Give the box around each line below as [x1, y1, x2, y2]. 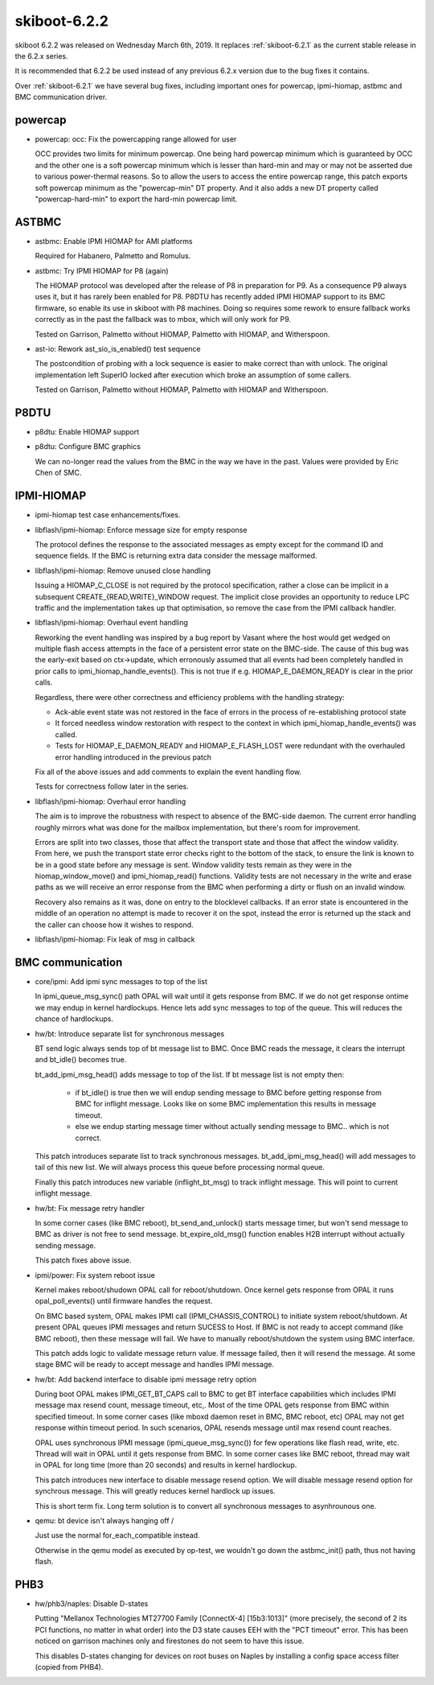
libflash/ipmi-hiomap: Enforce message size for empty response [35, 525, 248, 534]
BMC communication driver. [14, 93, 108, 102]
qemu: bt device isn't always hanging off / [35, 1515, 174, 1525]
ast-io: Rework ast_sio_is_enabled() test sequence [35, 344, 201, 353]
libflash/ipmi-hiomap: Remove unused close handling [35, 566, 211, 575]
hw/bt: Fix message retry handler [35, 1203, 145, 1213]
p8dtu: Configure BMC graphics [35, 442, 141, 451]
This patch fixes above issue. [35, 1255, 132, 1265]
